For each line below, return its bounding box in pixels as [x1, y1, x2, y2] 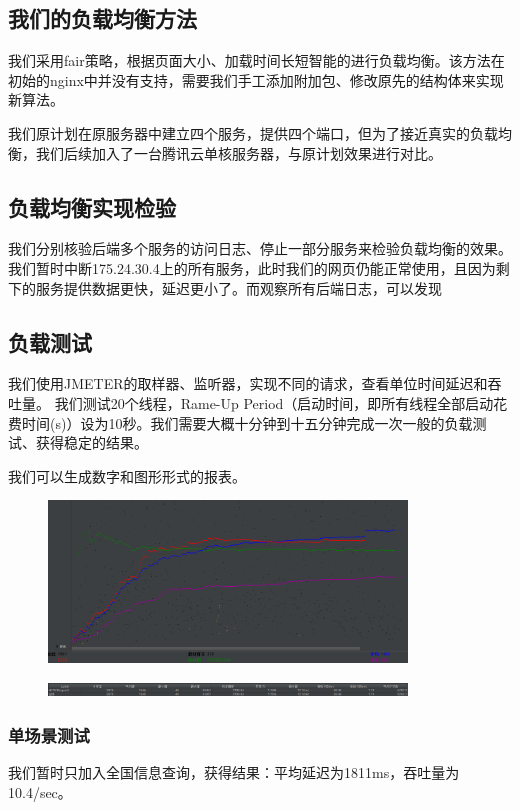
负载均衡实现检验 [8, 191, 176, 222]
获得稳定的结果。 [35, 432, 148, 453]
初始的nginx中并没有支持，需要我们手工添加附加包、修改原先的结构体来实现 [8, 69, 504, 90]
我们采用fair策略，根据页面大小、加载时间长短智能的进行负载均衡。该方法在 [8, 50, 505, 71]
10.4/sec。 [8, 781, 72, 802]
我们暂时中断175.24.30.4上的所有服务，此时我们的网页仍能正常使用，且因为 [8, 257, 496, 278]
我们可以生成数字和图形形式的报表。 [8, 465, 246, 486]
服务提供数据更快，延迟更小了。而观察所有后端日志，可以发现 [35, 277, 442, 298]
